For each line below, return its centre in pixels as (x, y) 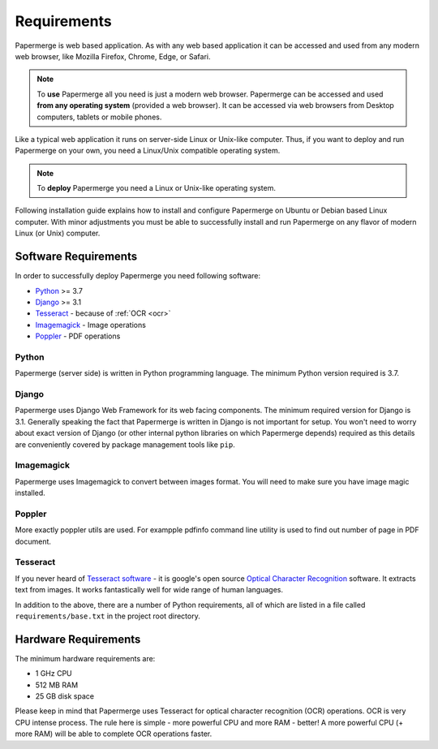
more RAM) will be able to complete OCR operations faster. (114, 734)
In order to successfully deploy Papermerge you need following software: (138, 276)
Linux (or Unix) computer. (58, 233)
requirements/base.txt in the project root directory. (107, 616)
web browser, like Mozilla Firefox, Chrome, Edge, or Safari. (113, 56)
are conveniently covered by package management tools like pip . (125, 444)
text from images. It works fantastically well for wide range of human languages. (149, 590)
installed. (30, 493)
